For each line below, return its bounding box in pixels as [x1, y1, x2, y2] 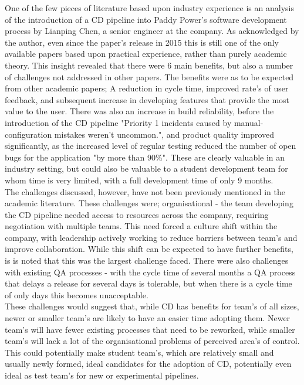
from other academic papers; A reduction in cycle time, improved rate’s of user [5, 82, 289, 94]
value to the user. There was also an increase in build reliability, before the [5, 105, 274, 117]
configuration [5, 128, 52, 140]
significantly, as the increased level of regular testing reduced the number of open [5, 139, 296, 152]
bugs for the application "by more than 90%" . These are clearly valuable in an [5, 151, 285, 163]
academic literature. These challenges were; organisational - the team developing [5, 197, 293, 209]
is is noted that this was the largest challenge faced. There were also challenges [5, 254, 289, 267]
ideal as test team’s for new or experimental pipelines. [5, 369, 199, 381]
